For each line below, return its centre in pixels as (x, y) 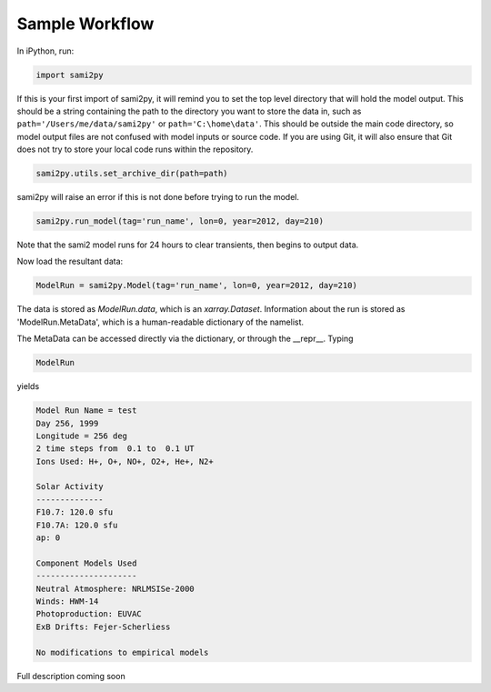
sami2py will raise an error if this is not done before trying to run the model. (158, 197)
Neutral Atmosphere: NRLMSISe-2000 (115, 588)
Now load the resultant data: (70, 261)
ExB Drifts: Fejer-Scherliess (103, 627)
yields (28, 386)
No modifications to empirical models (122, 652)
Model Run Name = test (86, 411)
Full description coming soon (71, 676)
